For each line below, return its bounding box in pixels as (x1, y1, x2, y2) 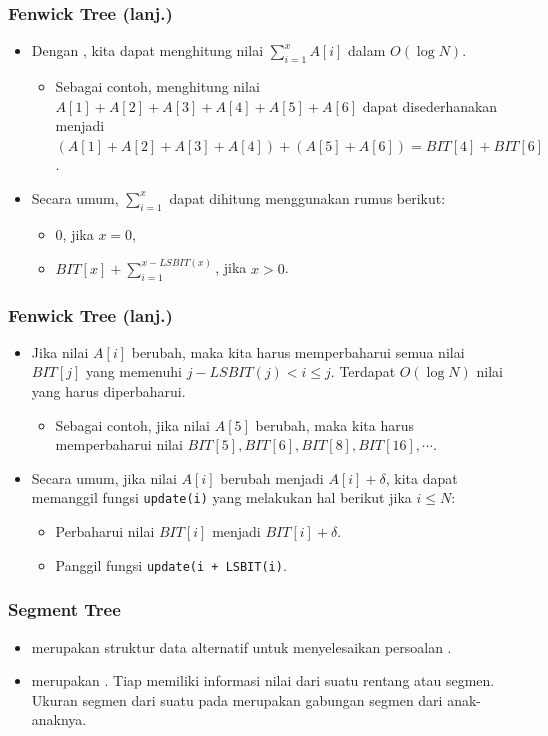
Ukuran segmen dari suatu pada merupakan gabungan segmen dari (31, 689, 443, 710)
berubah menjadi (220, 467, 324, 488)
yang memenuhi (85, 361, 182, 382)
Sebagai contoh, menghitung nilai (55, 76, 260, 97)
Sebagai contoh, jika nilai (55, 414, 211, 435)
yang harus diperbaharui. (31, 381, 186, 402)
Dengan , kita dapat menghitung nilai (31, 40, 264, 61)
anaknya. (31, 709, 87, 730)
